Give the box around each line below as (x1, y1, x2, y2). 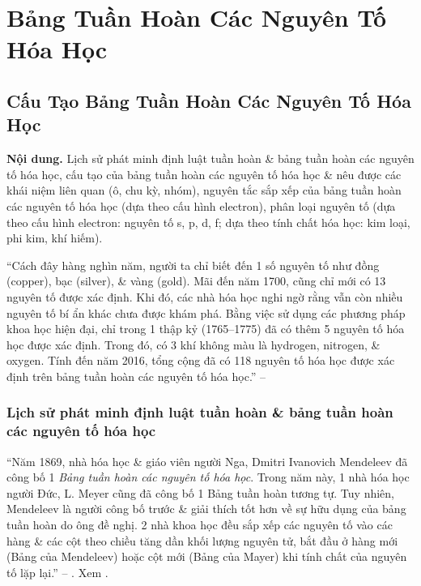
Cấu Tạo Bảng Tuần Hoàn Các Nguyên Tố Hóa (6, 88, 411, 113)
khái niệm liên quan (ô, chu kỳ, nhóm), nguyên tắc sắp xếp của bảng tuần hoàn (6, 182, 402, 199)
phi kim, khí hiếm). (6, 229, 103, 246)
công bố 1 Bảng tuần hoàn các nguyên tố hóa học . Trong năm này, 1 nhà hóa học (6, 468, 410, 485)
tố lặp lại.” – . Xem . (6, 563, 108, 580)
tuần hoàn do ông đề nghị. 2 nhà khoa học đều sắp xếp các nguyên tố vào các (6, 515, 393, 533)
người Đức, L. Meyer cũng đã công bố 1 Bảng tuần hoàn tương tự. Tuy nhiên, (6, 484, 395, 501)
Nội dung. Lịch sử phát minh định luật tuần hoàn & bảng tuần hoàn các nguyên (6, 150, 415, 167)
